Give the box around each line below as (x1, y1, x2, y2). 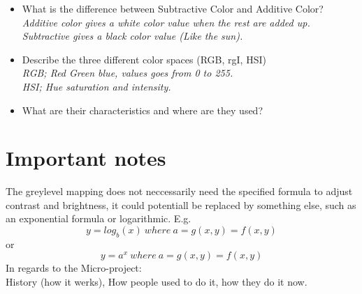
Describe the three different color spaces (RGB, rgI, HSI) (22, 52, 266, 66)
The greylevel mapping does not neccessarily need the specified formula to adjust (6, 184, 353, 199)
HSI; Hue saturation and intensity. (22, 79, 171, 93)
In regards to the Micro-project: (6, 261, 142, 275)
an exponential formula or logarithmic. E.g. (6, 211, 191, 226)
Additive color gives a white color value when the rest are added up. (22, 15, 310, 29)
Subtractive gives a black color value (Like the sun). (22, 29, 243, 43)
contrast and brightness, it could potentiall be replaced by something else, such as (6, 197, 356, 212)
